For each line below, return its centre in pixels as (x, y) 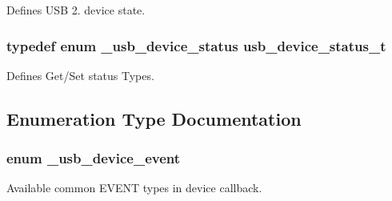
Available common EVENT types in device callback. (134, 188)
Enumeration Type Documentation (154, 118)
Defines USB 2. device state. (76, 10)
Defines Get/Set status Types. (80, 75)
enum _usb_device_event (94, 158)
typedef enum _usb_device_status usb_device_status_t (196, 45)
